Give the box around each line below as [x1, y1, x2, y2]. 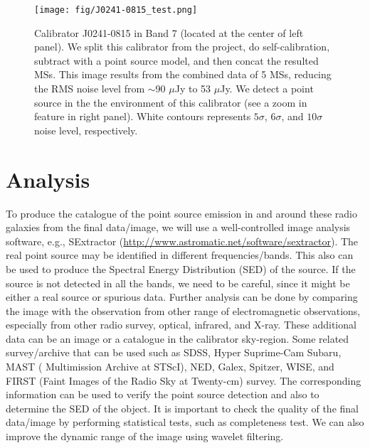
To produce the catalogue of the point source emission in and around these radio [6, 206, 357, 220]
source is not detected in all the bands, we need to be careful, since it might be [6, 275, 350, 290]
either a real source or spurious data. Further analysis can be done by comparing [6, 289, 358, 304]
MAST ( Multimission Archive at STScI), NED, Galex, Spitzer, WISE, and [6, 359, 334, 374]
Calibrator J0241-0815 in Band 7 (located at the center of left [34, 25, 304, 40]
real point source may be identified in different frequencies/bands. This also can [6, 247, 354, 262]
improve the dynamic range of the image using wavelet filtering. [6, 429, 284, 444]
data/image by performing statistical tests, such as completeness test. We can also [6, 415, 364, 430]
